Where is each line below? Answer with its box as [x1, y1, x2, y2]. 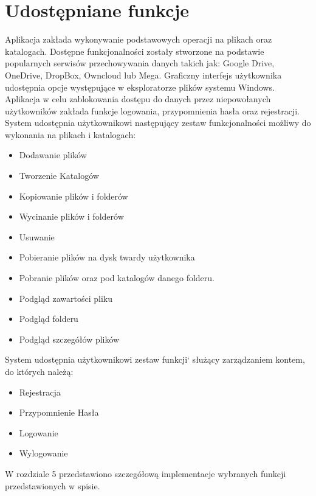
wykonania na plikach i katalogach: [5, 128, 136, 141]
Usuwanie [19, 230, 55, 243]
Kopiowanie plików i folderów [19, 189, 128, 202]
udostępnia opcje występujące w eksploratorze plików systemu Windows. [5, 80, 275, 93]
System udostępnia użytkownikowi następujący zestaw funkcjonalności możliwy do [5, 116, 311, 129]
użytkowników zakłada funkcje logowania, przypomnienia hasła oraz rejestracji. [5, 104, 300, 117]
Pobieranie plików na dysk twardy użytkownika [19, 251, 195, 264]
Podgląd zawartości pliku [19, 292, 112, 304]
